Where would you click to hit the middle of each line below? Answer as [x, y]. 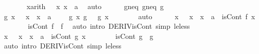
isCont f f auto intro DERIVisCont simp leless [109, 26]
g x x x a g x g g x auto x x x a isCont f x [129, 16]
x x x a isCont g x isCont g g [79, 36]
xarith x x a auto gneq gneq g [95, 6]
